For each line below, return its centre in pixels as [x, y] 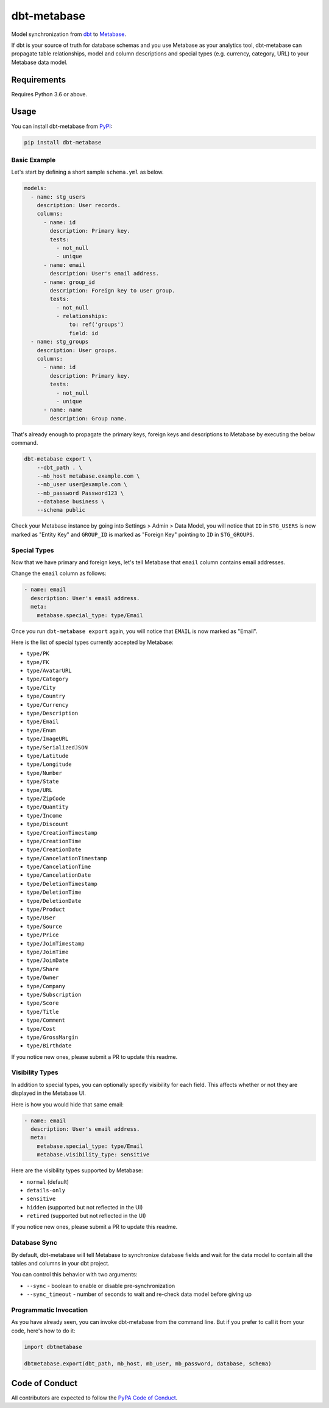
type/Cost [41, 1029]
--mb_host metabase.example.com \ [88, 476]
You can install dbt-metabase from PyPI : [62, 126]
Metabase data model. [40, 62]
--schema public [61, 510]
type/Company [46, 986]
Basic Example [34, 160]
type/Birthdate [49, 1046]
